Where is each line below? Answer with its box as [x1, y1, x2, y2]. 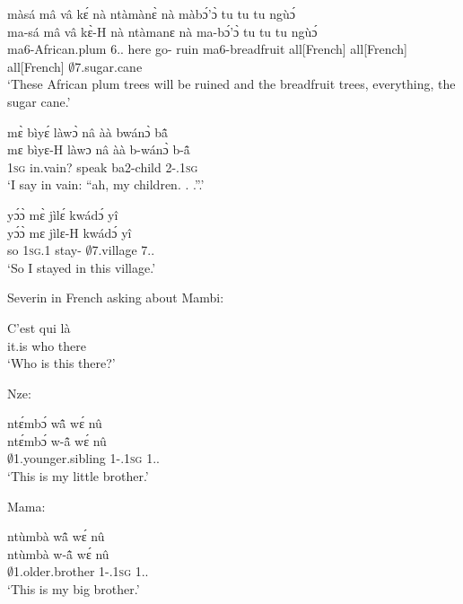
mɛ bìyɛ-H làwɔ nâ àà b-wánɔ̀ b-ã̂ [7, 140, 190, 159]
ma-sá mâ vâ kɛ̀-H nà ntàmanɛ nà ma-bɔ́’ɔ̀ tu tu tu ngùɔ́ [7, 22, 318, 40]
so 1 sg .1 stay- [7, 241, 82, 259]
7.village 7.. [92, 241, 155, 259]
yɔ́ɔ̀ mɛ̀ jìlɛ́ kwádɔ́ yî [7, 205, 118, 223]
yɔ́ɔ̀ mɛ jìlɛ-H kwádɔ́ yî [7, 223, 132, 241]
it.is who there [7, 336, 87, 355]
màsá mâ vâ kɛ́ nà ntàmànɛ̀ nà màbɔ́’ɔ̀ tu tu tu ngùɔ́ [7, 4, 295, 22]
